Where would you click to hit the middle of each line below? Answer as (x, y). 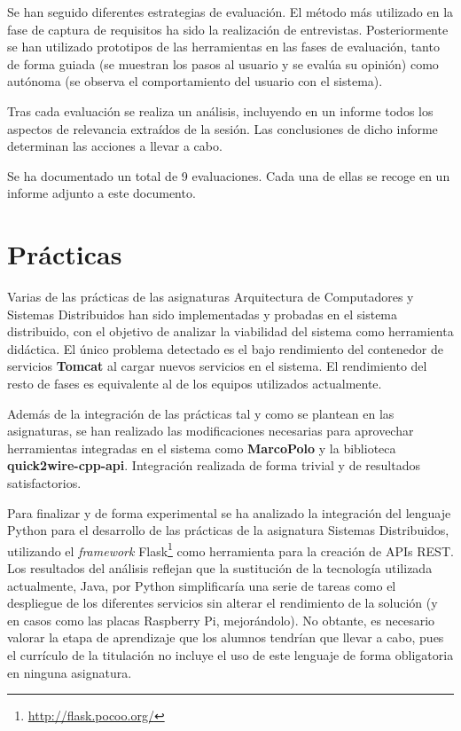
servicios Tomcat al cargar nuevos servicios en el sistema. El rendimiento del (217, 366)
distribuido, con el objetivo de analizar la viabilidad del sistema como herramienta (230, 331)
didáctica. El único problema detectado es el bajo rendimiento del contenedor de (225, 348)
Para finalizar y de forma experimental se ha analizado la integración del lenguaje (229, 512)
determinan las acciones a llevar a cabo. (115, 146)
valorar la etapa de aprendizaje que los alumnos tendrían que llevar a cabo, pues (226, 637)
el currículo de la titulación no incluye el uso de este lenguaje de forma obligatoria (230, 655)
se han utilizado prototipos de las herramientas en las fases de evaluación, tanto (223, 47)
